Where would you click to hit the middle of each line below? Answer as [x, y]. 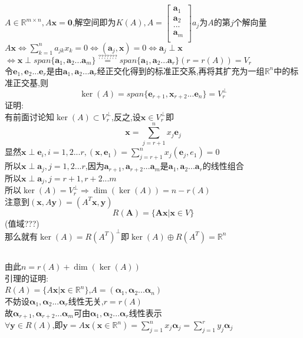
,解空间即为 [94, 22]
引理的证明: [27, 278]
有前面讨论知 [29, 116]
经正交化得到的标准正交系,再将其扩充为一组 [181, 70]
